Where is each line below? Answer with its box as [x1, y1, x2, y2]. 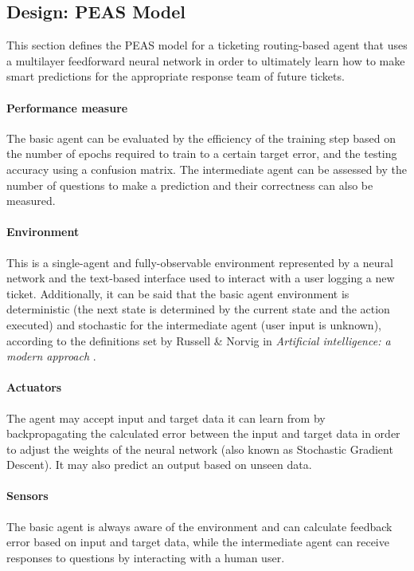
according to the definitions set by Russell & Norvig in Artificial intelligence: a [6, 332, 391, 349]
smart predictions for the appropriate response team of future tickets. [6, 68, 345, 85]
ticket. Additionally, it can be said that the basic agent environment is [6, 285, 350, 301]
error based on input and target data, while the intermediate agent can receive [6, 534, 389, 550]
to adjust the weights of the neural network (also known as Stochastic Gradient [6, 440, 393, 457]
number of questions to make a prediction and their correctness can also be [6, 176, 373, 193]
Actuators [6, 379, 62, 396]
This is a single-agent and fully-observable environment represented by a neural [6, 254, 393, 270]
